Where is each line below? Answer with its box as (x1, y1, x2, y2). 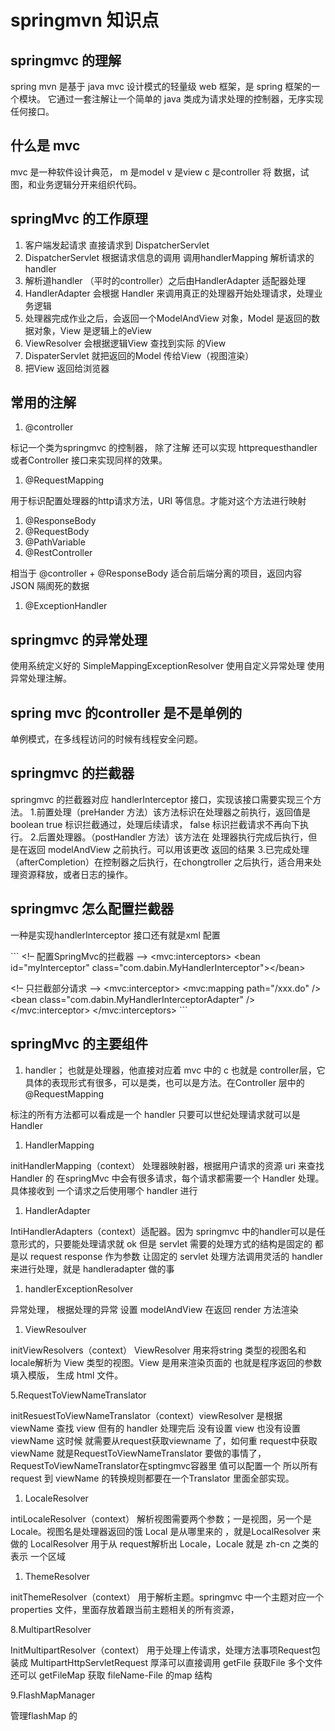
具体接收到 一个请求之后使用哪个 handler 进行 (10, 1184, 198, 1196)
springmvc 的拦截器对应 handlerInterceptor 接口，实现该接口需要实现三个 (10, 793, 313, 805)
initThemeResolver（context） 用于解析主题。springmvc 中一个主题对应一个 (10, 1591, 324, 1603)
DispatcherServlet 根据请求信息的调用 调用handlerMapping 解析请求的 (24, 251, 315, 263)
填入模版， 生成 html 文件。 (10, 1369, 124, 1381)
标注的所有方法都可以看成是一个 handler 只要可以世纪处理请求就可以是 (10, 1108, 301, 1120)
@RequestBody (24, 526, 90, 538)
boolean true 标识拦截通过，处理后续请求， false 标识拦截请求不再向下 (10, 818, 300, 830)
